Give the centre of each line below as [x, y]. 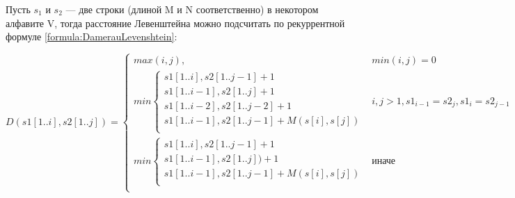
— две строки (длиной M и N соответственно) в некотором [192, 9]
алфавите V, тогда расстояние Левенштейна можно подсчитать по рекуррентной [175, 23]
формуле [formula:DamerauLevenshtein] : [92, 36]
